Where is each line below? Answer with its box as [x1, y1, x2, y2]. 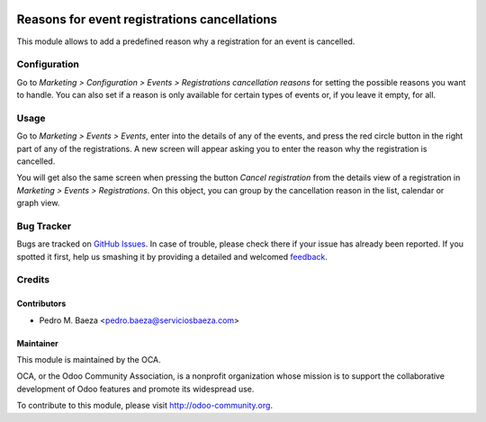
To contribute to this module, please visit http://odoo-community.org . [16, 400, 274, 411]
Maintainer [16, 337, 58, 348]
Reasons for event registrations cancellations [16, 12, 278, 27]
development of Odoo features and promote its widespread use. [16, 383, 255, 394]
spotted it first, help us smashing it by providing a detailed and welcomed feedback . [16, 251, 328, 262]
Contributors [16, 298, 67, 310]
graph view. [16, 198, 60, 209]
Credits [16, 274, 49, 286]
